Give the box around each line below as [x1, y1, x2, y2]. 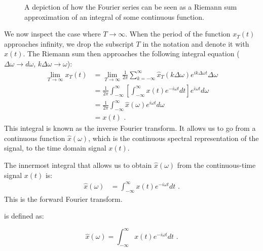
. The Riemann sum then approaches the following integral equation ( [23, 48, 240, 59]
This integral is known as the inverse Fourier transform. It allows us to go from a [4, 123, 256, 133]
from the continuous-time [177, 160, 256, 170]
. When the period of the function [125, 28, 231, 39]
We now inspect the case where [4, 28, 101, 39]
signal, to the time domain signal [4, 142, 106, 153]
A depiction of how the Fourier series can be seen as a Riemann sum [24, 2, 237, 12]
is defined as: [4, 210, 44, 221]
